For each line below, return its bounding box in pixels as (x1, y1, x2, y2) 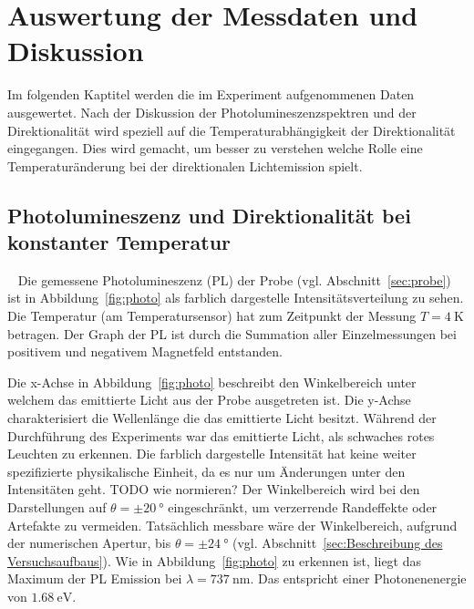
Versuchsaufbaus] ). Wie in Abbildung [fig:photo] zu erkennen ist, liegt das (7, 551, 422, 570)
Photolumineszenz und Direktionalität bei (7, 201, 411, 229)
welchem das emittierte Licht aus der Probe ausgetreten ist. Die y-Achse (7, 390, 411, 409)
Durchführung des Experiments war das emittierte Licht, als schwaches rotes (7, 426, 435, 445)
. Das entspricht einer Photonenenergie (250, 569, 467, 588)
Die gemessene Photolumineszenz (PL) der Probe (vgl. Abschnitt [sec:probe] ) (17, 270, 451, 289)
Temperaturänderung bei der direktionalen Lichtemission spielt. (7, 156, 363, 175)
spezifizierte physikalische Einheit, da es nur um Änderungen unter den (7, 461, 406, 480)
